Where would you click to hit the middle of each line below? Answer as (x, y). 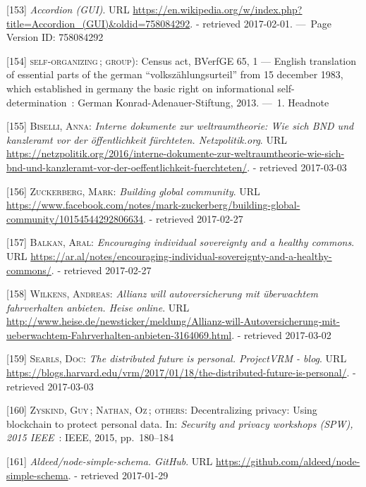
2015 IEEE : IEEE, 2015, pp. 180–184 (90, 437)
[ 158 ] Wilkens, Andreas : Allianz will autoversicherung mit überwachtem (163, 294)
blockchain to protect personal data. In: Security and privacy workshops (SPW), (180, 423)
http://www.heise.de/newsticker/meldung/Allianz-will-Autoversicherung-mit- (173, 321)
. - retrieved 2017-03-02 (281, 334)
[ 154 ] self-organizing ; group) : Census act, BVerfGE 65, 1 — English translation (182, 60)
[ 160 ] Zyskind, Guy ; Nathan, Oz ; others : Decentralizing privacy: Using (162, 410)
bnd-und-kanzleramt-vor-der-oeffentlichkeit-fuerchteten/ (127, 167)
